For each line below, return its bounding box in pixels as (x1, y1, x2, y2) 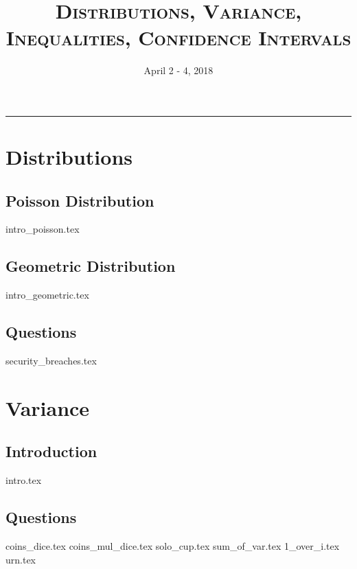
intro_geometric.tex (5, 288, 89, 302)
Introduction (5, 441, 97, 462)
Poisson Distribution (5, 189, 154, 211)
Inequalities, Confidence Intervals (5, 23, 352, 51)
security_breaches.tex (5, 353, 97, 368)
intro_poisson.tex (5, 222, 80, 236)
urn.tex (5, 552, 36, 566)
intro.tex (5, 473, 42, 487)
